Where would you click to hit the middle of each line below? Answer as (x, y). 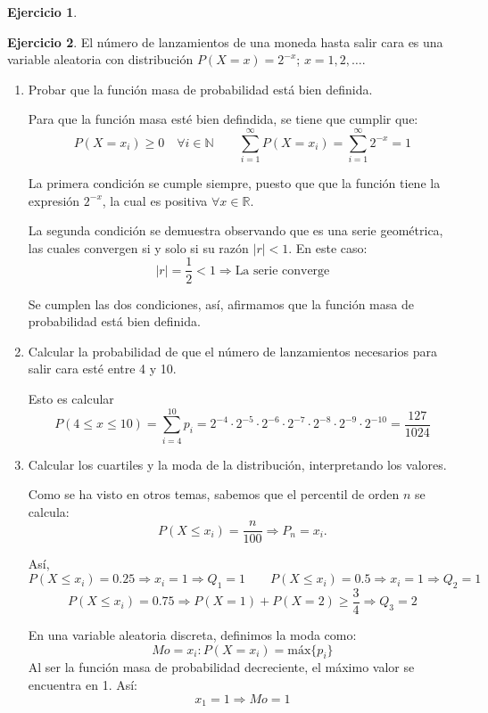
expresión (54, 200)
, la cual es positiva (155, 200)
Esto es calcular (71, 398)
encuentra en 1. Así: (83, 684)
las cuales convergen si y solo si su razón (138, 247)
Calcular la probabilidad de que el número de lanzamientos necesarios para (232, 351)
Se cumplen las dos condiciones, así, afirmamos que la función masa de (221, 303)
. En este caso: (328, 247)
